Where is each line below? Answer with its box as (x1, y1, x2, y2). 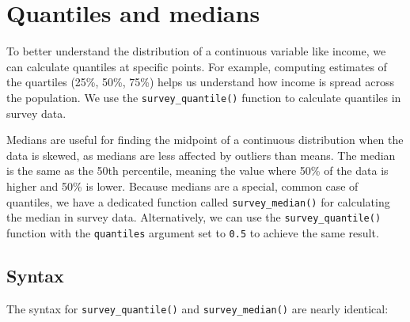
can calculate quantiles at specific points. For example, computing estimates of (6, 58, 387, 74)
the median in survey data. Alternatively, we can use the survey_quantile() (6, 209, 382, 225)
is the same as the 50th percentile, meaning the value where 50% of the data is (6, 162, 389, 179)
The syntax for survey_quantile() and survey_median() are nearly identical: (6, 300, 389, 316)
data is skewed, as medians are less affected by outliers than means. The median (6, 146, 396, 163)
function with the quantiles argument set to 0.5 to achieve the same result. (6, 224, 379, 241)
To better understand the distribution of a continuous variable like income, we (6, 43, 386, 59)
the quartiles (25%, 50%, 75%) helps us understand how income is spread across (6, 74, 394, 90)
